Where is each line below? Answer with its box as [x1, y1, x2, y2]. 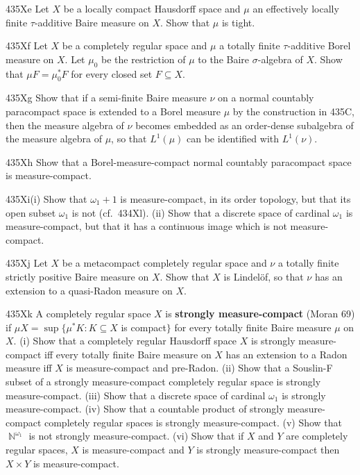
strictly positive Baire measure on [6, 269, 149, 283]
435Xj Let [6, 256, 48, 270]
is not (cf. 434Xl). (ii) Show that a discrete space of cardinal [71, 205, 330, 219]
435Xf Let [6, 38, 48, 53]
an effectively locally [252, 1, 339, 15]
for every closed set [71, 66, 153, 81]
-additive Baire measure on [34, 15, 149, 29]
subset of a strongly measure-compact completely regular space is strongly [6, 374, 321, 389]
